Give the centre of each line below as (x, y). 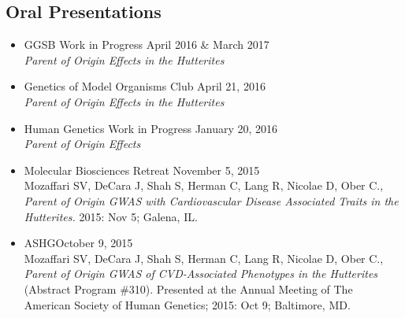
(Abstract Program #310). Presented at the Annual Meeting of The (188, 288)
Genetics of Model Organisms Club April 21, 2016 (145, 86)
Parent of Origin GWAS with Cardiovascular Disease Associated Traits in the (211, 200)
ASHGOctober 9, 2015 (78, 243)
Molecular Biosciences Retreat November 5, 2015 (142, 170)
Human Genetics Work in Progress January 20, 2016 (151, 128)
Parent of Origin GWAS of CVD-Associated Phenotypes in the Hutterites (201, 274)
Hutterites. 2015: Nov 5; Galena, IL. (111, 216)
